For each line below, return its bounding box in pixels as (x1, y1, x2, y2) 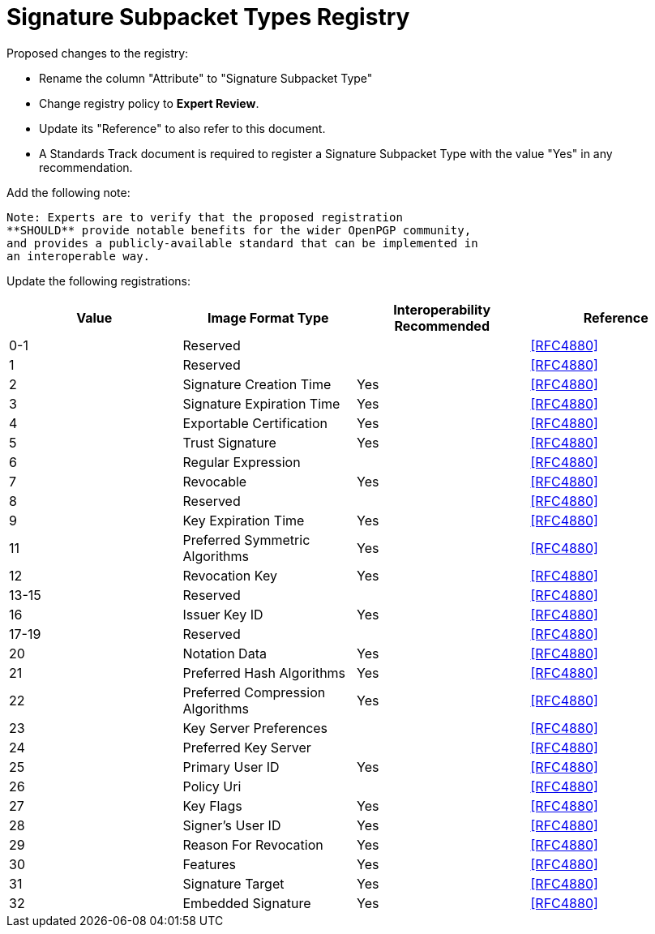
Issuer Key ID (182, 606, 263, 623)
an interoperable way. (6, 249, 151, 263)
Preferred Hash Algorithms (182, 664, 346, 681)
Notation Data (182, 645, 267, 662)
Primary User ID (182, 758, 280, 775)
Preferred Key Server (182, 739, 311, 756)
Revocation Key (182, 567, 277, 584)
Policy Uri (182, 778, 242, 795)
